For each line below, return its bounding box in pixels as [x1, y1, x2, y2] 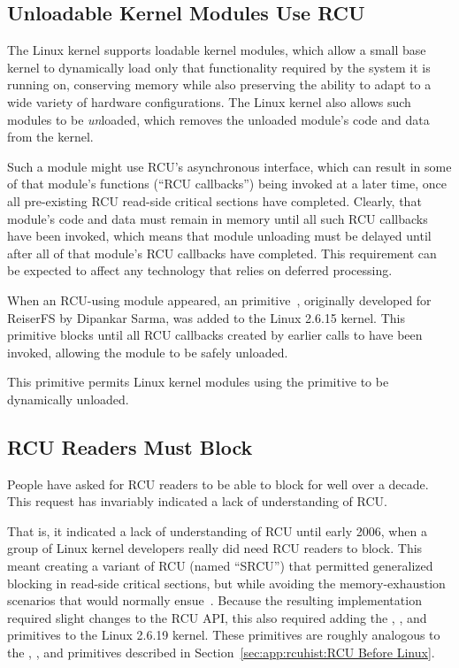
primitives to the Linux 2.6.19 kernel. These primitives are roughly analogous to [7, 626, 440, 644]
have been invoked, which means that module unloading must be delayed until [7, 227, 432, 245]
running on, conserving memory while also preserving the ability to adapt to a [7, 75, 432, 94]
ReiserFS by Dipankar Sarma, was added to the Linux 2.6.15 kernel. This [7, 308, 405, 326]
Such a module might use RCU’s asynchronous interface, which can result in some [7, 157, 452, 175]
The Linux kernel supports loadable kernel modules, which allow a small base [7, 41, 426, 59]
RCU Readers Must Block [7, 433, 253, 460]
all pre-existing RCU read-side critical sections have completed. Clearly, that [7, 191, 422, 210]
